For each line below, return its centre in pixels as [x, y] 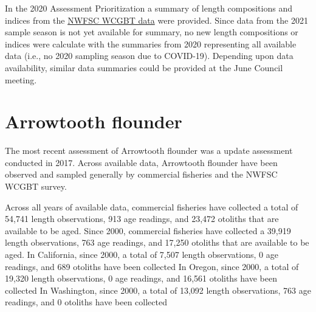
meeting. [21, 79]
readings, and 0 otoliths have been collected [86, 302]
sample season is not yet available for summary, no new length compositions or [152, 32]
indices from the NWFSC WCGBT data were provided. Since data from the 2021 [156, 20]
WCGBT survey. [36, 186]
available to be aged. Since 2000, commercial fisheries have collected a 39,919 [148, 230]
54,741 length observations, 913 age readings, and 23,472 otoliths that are [142, 219]
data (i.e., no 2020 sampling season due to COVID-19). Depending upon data [149, 56]
